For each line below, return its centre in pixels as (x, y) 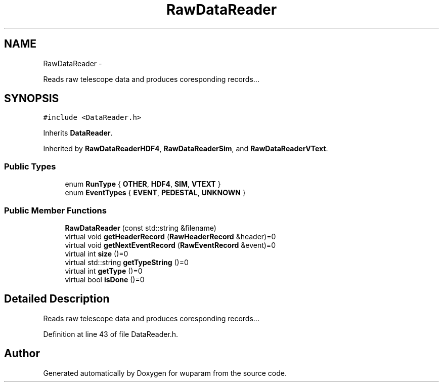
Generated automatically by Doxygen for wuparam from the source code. (165, 373)
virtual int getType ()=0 (104, 271)
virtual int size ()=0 (97, 253)
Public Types (30, 166)
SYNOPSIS (32, 99)
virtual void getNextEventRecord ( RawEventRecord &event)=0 (170, 245)
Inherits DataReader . (78, 133)
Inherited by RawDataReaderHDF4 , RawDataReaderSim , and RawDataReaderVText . (186, 149)
